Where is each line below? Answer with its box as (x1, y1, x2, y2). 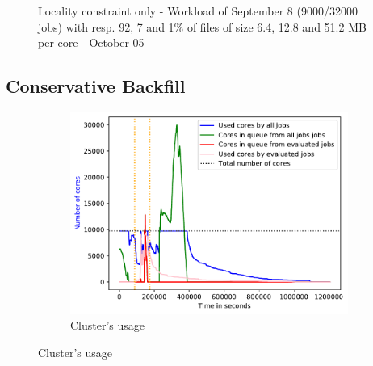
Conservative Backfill (6, 74, 186, 99)
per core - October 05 (38, 34, 145, 51)
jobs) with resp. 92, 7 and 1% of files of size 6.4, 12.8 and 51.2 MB (38, 18, 367, 35)
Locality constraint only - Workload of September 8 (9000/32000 (38, 2, 358, 19)
